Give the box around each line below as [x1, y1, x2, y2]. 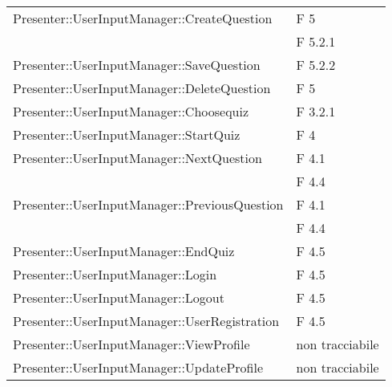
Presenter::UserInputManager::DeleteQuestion [13, 79, 271, 97]
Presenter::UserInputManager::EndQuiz [13, 242, 235, 260]
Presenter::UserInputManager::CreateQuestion [13, 9, 273, 27]
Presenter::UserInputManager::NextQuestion [13, 149, 262, 167]
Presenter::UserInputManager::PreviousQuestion [13, 195, 284, 214]
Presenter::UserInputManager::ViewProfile [13, 335, 250, 353]
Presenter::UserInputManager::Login [13, 265, 217, 283]
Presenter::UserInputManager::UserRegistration [13, 312, 280, 330]
